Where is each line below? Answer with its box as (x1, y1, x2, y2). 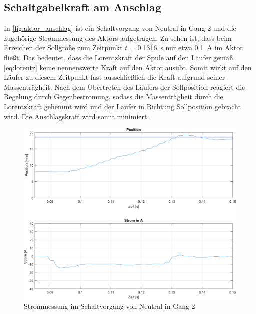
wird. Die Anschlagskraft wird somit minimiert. (4, 111, 149, 121)
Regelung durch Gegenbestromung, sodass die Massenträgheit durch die (4, 91, 223, 102)
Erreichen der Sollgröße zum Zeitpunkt (4, 42, 123, 53)
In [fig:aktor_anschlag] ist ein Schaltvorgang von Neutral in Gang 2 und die (4, 23, 236, 33)
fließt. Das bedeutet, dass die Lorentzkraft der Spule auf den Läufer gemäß (4, 52, 233, 62)
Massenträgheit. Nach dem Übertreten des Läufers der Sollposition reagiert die (4, 81, 245, 92)
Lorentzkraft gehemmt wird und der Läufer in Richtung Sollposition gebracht (4, 101, 241, 111)
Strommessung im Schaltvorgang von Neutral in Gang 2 (24, 301, 195, 311)
